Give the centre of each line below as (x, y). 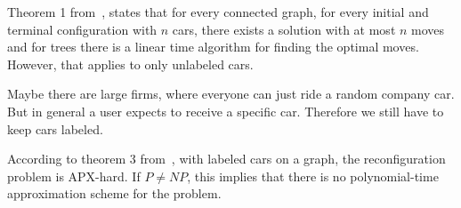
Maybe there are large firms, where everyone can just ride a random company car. (231, 94)
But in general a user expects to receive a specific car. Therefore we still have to (226, 111)
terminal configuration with (82, 29)
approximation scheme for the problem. (114, 193)
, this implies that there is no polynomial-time (313, 176)
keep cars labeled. (55, 128)
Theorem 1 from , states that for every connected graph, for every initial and (218, 12)
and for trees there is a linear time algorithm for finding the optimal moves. (213, 47)
